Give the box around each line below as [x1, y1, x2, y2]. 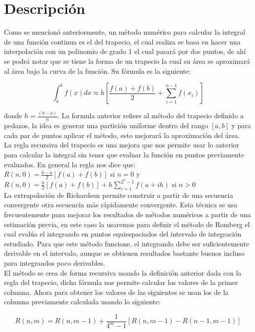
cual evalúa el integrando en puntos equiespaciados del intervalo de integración [4, 229, 242, 239]
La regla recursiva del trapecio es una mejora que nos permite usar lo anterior [4, 140, 239, 150]
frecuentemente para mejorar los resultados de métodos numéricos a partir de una [4, 209, 251, 220]
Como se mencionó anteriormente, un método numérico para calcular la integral [4, 27, 246, 37]
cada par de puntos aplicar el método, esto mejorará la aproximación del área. [4, 130, 240, 140]
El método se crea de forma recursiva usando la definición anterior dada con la [4, 267, 242, 278]
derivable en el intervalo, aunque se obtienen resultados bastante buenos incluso [4, 248, 245, 258]
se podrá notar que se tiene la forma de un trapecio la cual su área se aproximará [4, 55, 250, 66]
